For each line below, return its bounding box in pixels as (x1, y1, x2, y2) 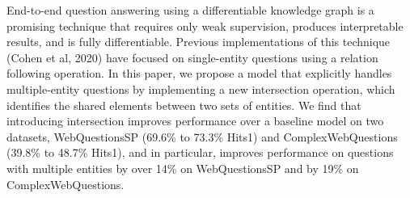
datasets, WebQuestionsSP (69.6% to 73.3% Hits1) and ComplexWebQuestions (6, 128, 398, 145)
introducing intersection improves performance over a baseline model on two (6, 112, 384, 129)
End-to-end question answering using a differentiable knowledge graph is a (6, 2, 374, 18)
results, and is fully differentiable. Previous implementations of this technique (6, 33, 391, 50)
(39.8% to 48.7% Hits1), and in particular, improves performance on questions (6, 144, 394, 161)
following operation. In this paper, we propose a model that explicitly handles (6, 65, 392, 82)
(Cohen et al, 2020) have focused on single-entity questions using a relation (6, 48, 378, 65)
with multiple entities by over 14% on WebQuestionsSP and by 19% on (6, 159, 359, 176)
